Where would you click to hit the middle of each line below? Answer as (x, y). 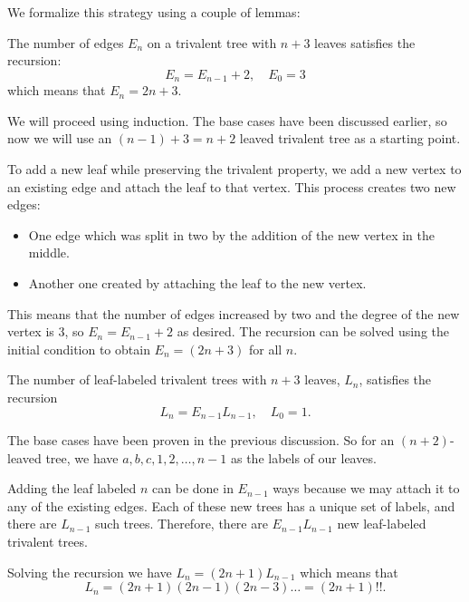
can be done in (193, 488)
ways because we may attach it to (366, 488)
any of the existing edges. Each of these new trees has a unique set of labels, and (231, 505)
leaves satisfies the (365, 42)
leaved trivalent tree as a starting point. (350, 138)
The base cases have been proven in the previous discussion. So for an (201, 440)
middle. (49, 252)
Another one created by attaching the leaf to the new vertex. (197, 282)
